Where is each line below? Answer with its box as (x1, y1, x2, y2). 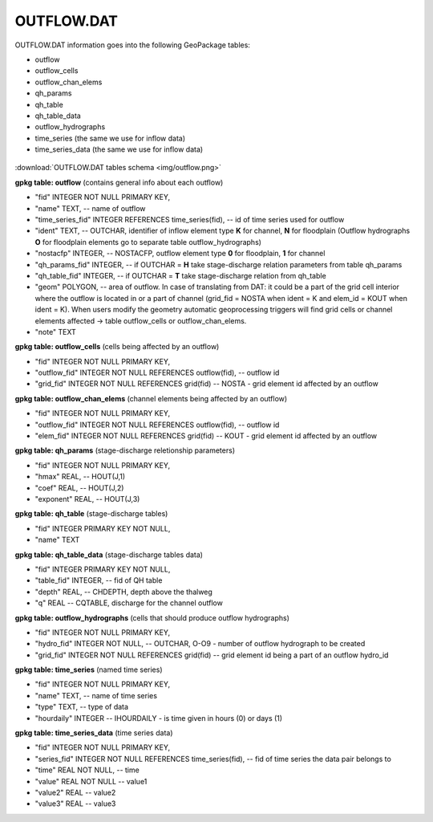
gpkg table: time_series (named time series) (14, 665, 164, 674)
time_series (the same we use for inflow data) (34, 133, 186, 143)
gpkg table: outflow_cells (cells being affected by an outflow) (14, 342, 220, 352)
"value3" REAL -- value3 (34, 799, 116, 808)
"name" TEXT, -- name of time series (34, 690, 158, 700)
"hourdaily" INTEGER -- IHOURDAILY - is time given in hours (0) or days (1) (34, 713, 283, 722)
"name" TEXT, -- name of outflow (34, 203, 146, 213)
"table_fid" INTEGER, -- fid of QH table (34, 576, 163, 585)
